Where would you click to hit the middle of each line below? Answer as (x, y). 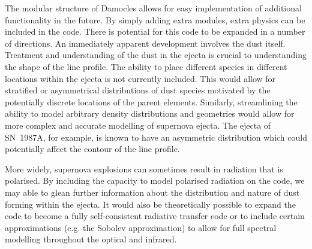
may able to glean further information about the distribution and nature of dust (152, 192)
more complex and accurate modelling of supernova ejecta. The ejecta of (138, 125)
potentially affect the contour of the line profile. (92, 149)
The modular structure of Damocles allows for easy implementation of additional (153, 8)
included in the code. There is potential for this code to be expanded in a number (155, 31)
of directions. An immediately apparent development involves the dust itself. (145, 43)
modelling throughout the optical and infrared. (91, 239)
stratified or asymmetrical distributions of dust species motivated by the (138, 90)
